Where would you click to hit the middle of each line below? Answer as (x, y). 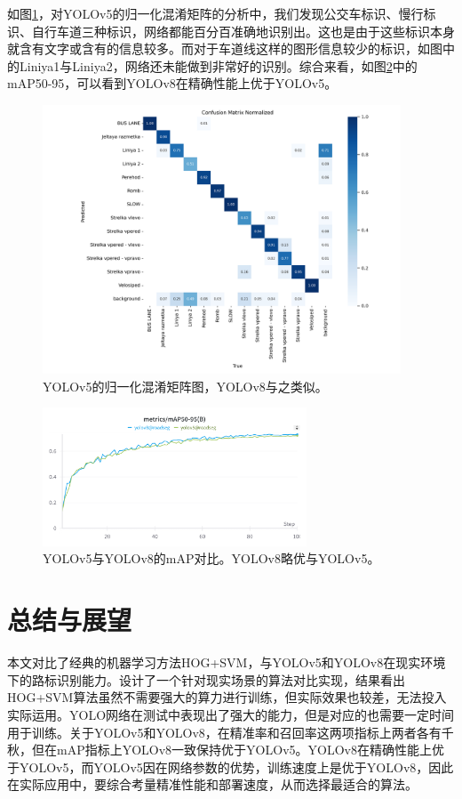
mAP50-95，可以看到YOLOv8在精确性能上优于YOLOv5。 (172, 83)
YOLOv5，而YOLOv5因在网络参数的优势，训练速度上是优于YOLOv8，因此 (236, 767)
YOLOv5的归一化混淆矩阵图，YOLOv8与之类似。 (185, 386)
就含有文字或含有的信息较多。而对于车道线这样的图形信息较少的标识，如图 (225, 48)
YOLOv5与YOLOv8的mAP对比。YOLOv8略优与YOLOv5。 (211, 558)
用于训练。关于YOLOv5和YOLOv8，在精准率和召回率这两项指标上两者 (212, 732)
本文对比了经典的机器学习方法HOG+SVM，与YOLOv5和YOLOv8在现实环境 (227, 662)
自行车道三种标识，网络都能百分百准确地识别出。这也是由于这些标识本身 (243, 31)
